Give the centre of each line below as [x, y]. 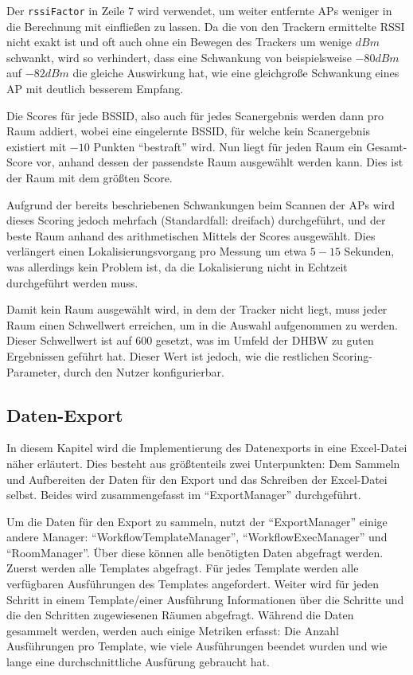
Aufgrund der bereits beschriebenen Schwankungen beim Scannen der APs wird [201, 204]
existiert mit [37, 146]
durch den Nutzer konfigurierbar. [144, 371]
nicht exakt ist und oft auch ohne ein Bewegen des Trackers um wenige [179, 42]
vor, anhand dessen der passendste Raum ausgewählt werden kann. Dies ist [220, 162]
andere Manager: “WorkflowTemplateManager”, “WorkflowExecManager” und [197, 537]
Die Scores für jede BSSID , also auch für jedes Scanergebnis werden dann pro [195, 115]
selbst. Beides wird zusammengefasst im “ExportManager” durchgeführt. [184, 495]
